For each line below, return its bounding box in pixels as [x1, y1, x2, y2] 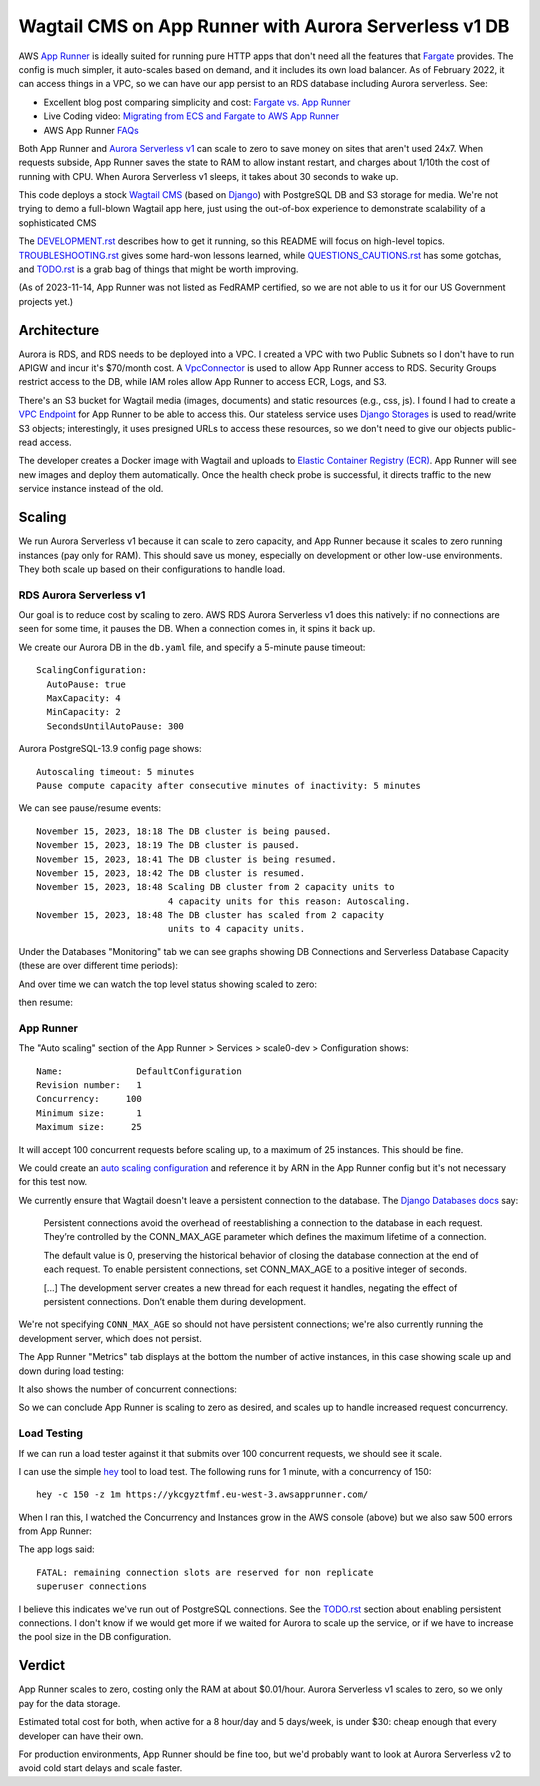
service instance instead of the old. [18, 483, 164, 495]
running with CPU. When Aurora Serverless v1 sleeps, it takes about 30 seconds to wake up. [18, 170, 399, 182]
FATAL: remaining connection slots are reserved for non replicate [36, 1566, 374, 1578]
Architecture [18, 321, 100, 339]
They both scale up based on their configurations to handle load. [18, 563, 286, 575]
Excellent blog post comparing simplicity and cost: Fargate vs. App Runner [43, 96, 351, 108]
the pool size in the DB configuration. [18, 1631, 172, 1643]
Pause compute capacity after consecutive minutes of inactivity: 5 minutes [36, 780, 422, 791]
